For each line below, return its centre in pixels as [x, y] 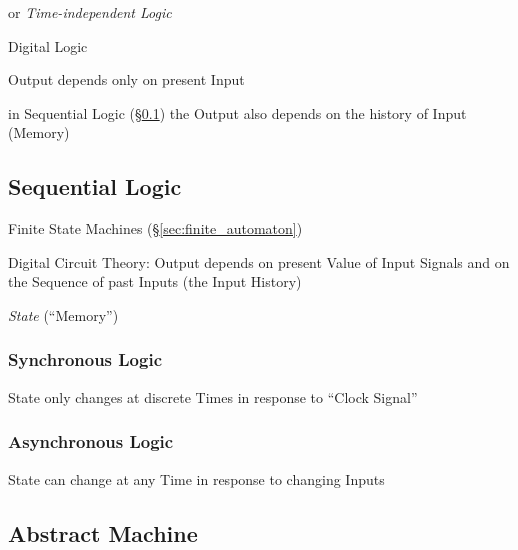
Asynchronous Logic [91, 441]
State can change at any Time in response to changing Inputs [196, 478]
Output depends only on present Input [126, 79]
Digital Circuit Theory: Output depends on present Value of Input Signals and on [259, 261]
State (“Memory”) [63, 314]
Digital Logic [48, 45]
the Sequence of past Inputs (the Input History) [155, 281]
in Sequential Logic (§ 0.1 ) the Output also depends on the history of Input [237, 112]
